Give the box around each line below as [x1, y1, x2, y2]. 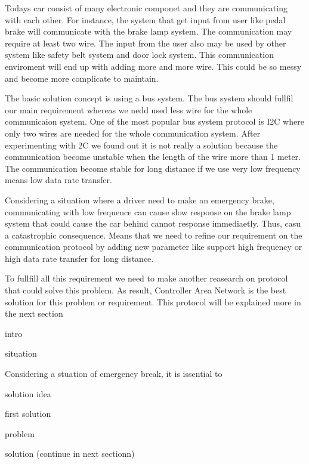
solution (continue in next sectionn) [5, 447, 135, 460]
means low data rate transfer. [5, 174, 112, 186]
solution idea [5, 387, 51, 400]
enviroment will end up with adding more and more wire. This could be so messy [5, 60, 302, 72]
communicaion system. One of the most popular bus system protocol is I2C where [5, 115, 304, 128]
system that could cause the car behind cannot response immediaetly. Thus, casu [5, 217, 301, 230]
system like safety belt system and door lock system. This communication [5, 48, 274, 61]
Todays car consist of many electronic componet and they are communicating [5, 2, 288, 14]
